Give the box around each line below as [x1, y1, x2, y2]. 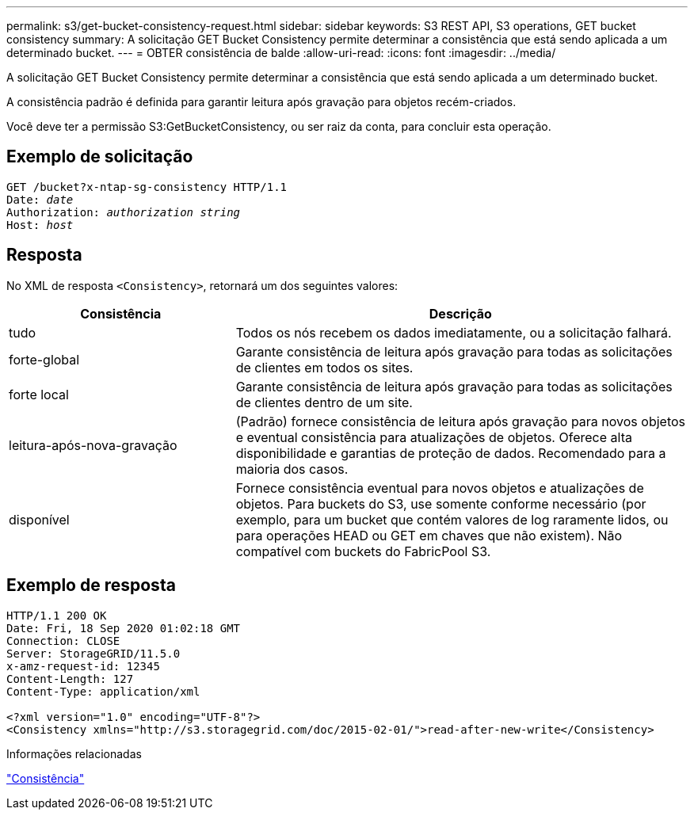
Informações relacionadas [6, 746, 142, 761]
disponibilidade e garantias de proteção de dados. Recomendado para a [235, 444, 666, 461]
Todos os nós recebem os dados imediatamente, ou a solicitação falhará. [235, 324, 672, 341]
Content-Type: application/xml [6, 684, 200, 698]
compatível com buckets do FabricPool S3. [235, 543, 491, 559]
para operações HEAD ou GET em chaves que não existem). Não [235, 527, 623, 543]
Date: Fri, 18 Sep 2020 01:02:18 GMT [6, 621, 241, 635]
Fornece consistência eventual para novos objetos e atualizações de [235, 479, 644, 496]
